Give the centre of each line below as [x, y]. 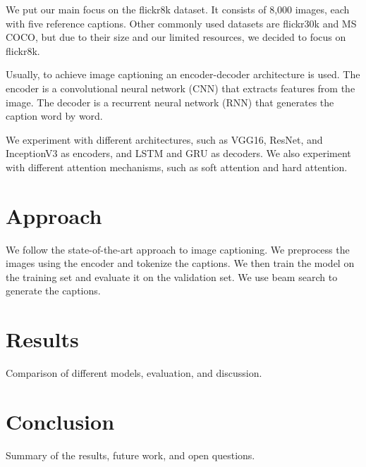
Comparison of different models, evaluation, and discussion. [134, 373]
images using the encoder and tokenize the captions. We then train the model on [180, 263]
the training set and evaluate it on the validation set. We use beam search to [172, 276]
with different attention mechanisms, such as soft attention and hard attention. [177, 167]
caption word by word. [54, 116]
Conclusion [60, 421]
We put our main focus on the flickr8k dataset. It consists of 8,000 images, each [178, 9]
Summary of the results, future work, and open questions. [130, 455]
